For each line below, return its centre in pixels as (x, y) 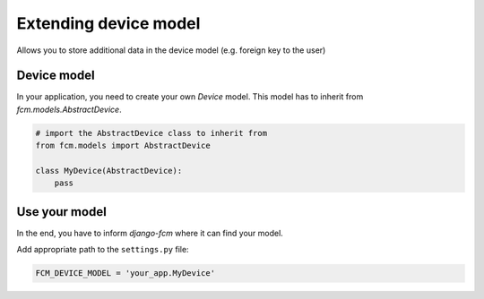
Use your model (61, 212)
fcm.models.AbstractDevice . (69, 109)
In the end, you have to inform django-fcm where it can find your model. (150, 233)
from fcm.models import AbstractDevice (123, 146)
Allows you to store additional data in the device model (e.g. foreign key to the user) (171, 50)
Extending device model (108, 23)
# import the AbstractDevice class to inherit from (151, 133)
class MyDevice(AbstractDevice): (109, 171)
